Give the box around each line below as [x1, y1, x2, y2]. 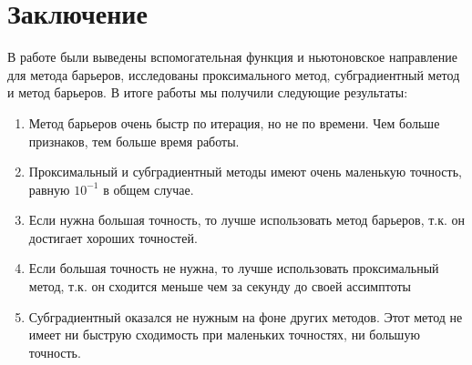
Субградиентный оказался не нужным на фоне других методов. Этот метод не [28, 307, 463, 326]
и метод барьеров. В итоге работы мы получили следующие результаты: [7, 83, 408, 102]
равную [28, 179, 70, 198]
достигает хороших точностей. [28, 228, 198, 247]
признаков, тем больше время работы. [28, 131, 240, 150]
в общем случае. [103, 179, 194, 198]
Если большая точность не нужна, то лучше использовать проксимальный [28, 259, 439, 278]
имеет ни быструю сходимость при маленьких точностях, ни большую [28, 325, 420, 344]
